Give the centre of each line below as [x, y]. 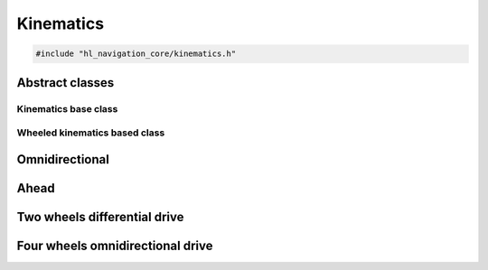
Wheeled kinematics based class [91, 133]
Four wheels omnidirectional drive [115, 245]
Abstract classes [66, 83]
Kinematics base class [67, 108]
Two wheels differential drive [100, 217]
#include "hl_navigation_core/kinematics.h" [136, 54]
